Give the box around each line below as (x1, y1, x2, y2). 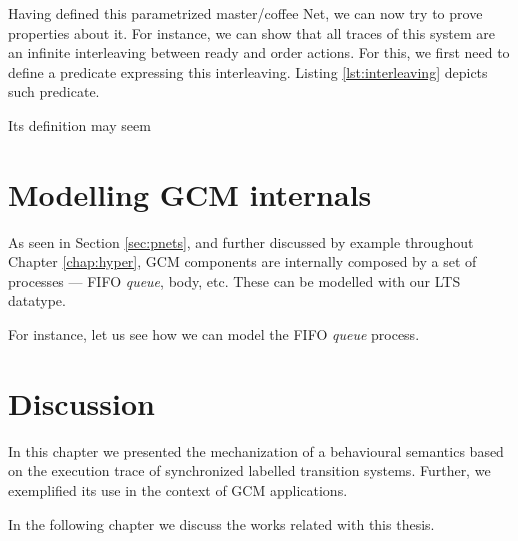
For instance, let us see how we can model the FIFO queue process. (8, 324, 420, 345)
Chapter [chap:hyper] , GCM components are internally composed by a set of (8, 251, 477, 272)
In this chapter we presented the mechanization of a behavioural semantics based (8, 440, 504, 461)
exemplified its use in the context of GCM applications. (8, 479, 348, 500)
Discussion (8, 382, 155, 423)
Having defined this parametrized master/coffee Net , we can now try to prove (8, 3, 483, 23)
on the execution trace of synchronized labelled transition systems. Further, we (8, 460, 491, 481)
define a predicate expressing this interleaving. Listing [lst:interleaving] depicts (8, 61, 488, 82)
